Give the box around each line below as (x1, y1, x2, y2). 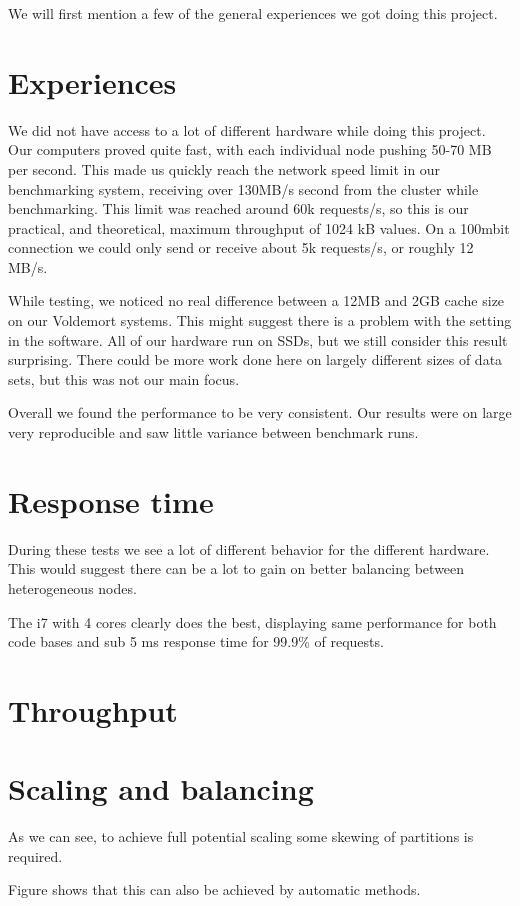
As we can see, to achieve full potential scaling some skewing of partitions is (8, 826, 474, 847)
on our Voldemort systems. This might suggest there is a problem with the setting (8, 310, 512, 331)
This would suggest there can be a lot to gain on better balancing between (8, 558, 465, 579)
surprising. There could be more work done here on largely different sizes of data (8, 349, 503, 370)
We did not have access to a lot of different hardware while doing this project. (8, 119, 486, 140)
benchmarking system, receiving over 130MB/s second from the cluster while (8, 178, 479, 199)
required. (8, 845, 63, 866)
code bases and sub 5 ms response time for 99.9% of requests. (8, 631, 384, 652)
